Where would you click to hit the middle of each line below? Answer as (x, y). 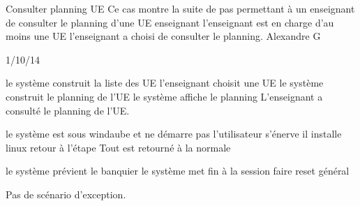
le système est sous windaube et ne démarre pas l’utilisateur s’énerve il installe (174, 134)
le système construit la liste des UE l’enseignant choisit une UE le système (165, 83)
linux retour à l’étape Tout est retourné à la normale (118, 147)
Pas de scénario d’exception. (66, 194)
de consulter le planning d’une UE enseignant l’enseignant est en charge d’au (170, 22)
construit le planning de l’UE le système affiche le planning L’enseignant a (164, 96)
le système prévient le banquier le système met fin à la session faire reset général (178, 171)
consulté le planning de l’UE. (68, 110)
